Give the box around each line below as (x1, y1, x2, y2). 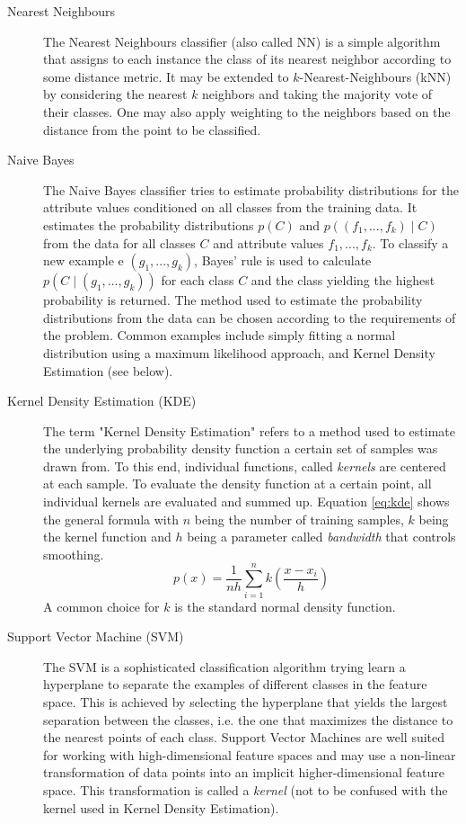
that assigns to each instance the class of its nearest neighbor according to (43, 49, 452, 68)
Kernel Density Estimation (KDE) (7, 391, 197, 410)
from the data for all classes (43, 233, 196, 252)
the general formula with (43, 509, 179, 528)
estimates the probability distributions (43, 215, 254, 234)
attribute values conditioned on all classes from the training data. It (43, 198, 418, 217)
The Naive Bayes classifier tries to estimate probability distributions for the (43, 180, 459, 199)
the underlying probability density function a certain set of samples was (43, 439, 438, 458)
